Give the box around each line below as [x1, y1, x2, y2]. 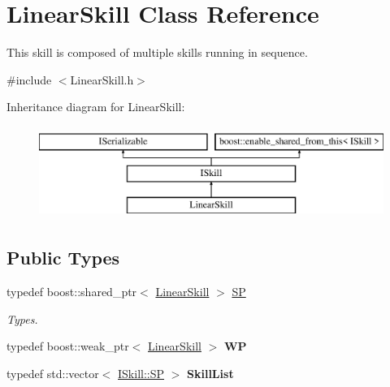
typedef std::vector [6, 364, 99, 381]
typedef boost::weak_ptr [6, 338, 129, 355]
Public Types [6, 245, 120, 270]
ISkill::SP [118, 364, 165, 381]
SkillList [187, 364, 234, 381]
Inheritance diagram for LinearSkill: [6, 98, 185, 115]
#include [6, 71, 52, 88]
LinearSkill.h [70, 71, 134, 88]
